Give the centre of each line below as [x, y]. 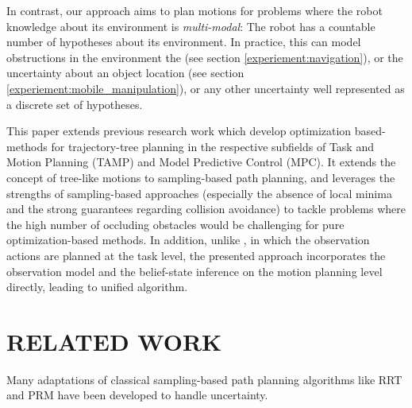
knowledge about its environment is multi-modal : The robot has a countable [191, 26]
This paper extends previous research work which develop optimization [179, 131]
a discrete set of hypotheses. [75, 104]
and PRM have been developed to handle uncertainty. [137, 395]
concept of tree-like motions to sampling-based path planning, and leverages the [201, 177]
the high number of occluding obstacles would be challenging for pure [175, 224]
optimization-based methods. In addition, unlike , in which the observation [188, 240]
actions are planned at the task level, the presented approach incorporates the [196, 255]
